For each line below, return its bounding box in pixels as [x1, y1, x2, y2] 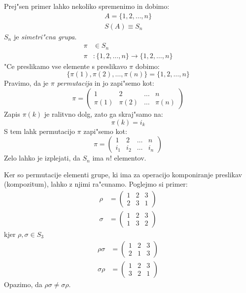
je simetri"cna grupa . [13, 31, 77, 41]
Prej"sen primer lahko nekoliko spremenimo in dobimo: [4, 1, 170, 11]
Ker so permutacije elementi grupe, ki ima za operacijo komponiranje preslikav [4, 169, 242, 179]
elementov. [114, 153, 146, 163]
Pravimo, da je [4, 78, 49, 88]
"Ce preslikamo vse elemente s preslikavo [4, 61, 127, 71]
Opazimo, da [4, 279, 42, 289]
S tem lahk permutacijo [4, 126, 75, 136]
